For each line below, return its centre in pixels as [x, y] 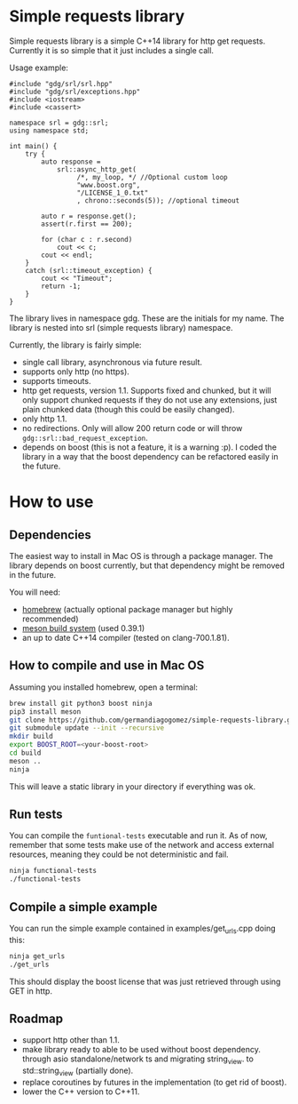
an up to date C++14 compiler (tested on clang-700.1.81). [126, 637]
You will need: [35, 592]
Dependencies [50, 535]
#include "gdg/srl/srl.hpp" [61, 84]
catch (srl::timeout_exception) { [89, 270]
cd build [25, 753]
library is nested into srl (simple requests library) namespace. [121, 327]
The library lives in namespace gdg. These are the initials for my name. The [147, 318]
